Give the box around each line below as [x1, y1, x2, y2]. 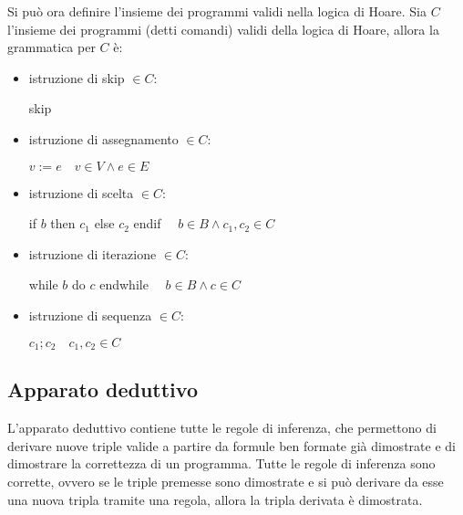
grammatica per [7, 37, 96, 57]
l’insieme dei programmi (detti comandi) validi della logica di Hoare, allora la [7, 19, 439, 38]
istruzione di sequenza [28, 305, 152, 324]
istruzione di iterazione [28, 244, 157, 263]
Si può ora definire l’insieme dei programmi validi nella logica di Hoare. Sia [7, 2, 427, 20]
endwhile [99, 275, 149, 294]
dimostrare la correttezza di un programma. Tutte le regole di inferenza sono [7, 454, 436, 473]
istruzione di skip [28, 68, 125, 87]
